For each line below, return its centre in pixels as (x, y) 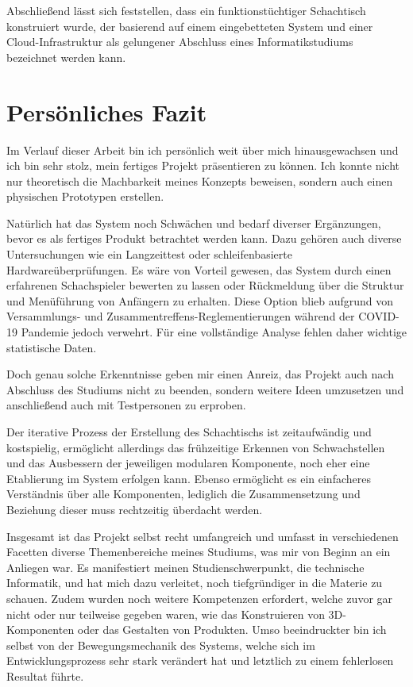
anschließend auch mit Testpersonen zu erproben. (126, 405)
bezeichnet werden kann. (66, 57)
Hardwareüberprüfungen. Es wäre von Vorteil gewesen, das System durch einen (199, 269)
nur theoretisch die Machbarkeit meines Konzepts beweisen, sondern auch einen (200, 180)
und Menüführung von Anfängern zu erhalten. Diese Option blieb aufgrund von (200, 300)
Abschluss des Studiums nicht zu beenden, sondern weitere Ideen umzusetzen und (205, 389)
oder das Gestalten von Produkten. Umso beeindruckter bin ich (232, 629)
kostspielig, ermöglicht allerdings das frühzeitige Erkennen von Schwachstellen (196, 447)
